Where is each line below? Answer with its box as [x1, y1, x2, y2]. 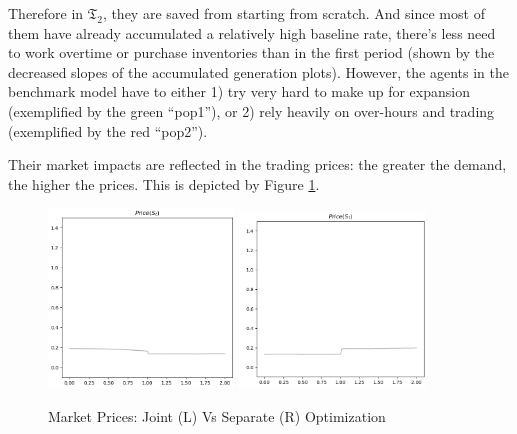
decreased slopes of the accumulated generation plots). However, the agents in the [8, 61, 509, 82]
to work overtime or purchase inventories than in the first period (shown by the [8, 42, 495, 63]
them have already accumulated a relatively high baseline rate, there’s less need [8, 22, 496, 43]
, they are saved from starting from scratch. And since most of [102, 3, 485, 23]
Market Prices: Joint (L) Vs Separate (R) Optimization [48, 405, 386, 426]
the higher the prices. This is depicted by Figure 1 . [8, 173, 320, 194]
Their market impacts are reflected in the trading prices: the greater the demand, [8, 154, 507, 175]
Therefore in [8, 3, 84, 23]
